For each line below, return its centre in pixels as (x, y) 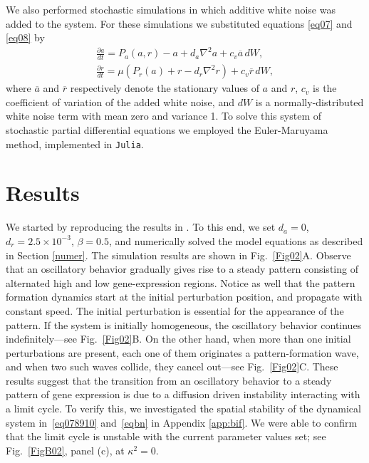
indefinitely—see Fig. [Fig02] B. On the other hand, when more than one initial (178, 339)
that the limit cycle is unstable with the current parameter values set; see (166, 436)
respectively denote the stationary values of (165, 88)
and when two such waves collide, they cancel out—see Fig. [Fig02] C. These (172, 366)
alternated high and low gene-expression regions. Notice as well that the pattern (181, 282)
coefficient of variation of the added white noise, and (120, 102)
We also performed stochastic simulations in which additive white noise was (171, 9)
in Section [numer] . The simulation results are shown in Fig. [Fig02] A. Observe (178, 255)
